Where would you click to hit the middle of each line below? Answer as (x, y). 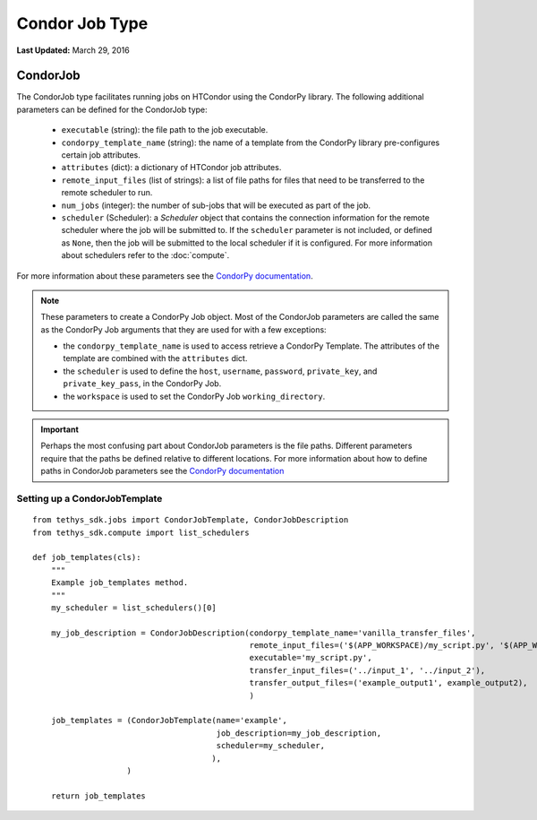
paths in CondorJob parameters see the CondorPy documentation (162, 471)
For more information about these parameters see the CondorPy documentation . (165, 276)
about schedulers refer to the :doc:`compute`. (145, 255)
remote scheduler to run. (107, 193)
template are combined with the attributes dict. (155, 358)
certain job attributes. (101, 155)
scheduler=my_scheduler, (271, 746)
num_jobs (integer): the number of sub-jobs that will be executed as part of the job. (216, 205)
